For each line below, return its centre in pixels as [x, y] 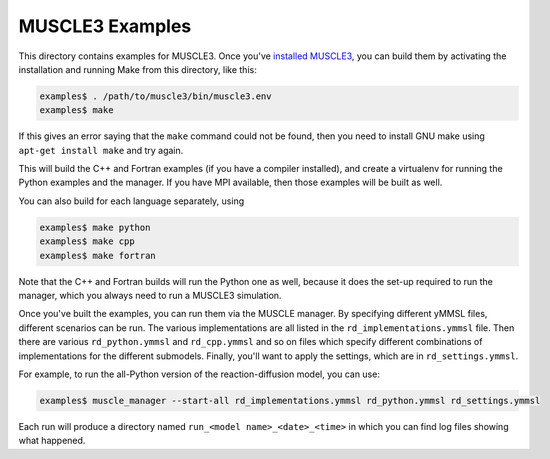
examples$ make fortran [98, 255]
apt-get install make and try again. [101, 150]
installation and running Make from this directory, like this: [137, 69]
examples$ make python [95, 227]
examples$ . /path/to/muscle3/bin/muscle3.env [155, 96]
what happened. [52, 441]
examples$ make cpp [87, 241]
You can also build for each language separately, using [131, 201]
